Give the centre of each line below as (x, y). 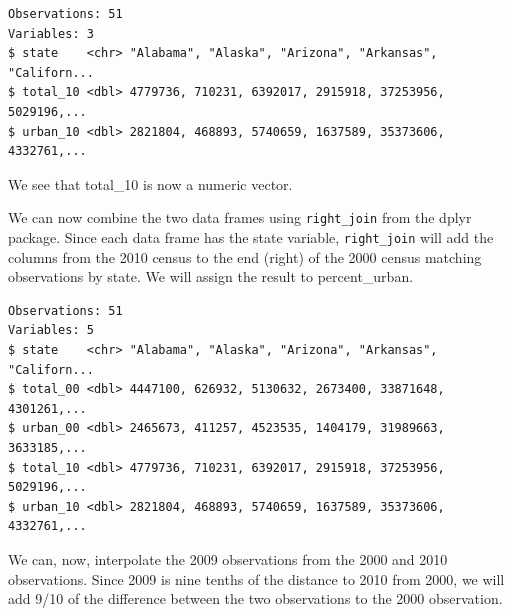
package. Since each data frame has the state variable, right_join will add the (251, 237)
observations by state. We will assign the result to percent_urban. (211, 276)
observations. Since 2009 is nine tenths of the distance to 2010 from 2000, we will (256, 578)
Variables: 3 (51, 33)
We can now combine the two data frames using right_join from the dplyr (240, 217)
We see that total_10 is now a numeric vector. (150, 183)
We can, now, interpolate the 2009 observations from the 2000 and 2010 (228, 558)
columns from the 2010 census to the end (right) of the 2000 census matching (245, 256)
